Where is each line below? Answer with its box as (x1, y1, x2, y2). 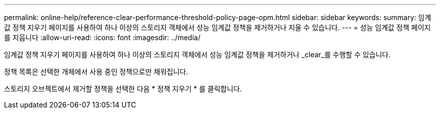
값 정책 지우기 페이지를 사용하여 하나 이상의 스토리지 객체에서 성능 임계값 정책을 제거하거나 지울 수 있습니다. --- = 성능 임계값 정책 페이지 (4, 23, 431, 32)
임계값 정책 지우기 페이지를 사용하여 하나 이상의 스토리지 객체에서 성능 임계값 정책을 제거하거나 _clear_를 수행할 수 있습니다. (4, 50, 391, 59)
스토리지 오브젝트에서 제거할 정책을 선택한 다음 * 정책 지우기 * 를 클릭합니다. (4, 84, 242, 93)
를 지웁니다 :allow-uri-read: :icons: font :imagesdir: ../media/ (4, 33, 200, 42)
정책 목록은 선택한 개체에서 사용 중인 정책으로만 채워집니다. (4, 67, 188, 76)
